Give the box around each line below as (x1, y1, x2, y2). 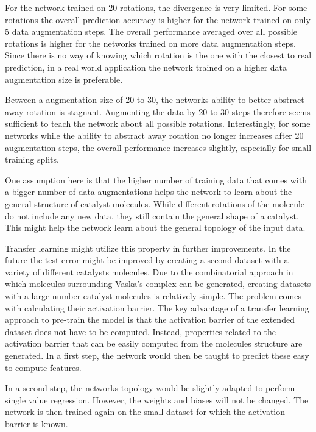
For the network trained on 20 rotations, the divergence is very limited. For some (5, 1, 307, 13)
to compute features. (5, 361, 82, 374)
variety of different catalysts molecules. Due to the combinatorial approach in (5, 265, 293, 278)
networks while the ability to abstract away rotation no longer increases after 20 (5, 129, 304, 141)
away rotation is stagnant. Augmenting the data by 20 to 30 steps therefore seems (5, 105, 311, 118)
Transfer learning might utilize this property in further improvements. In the (5, 241, 291, 254)
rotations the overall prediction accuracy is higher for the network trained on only (5, 13, 311, 26)
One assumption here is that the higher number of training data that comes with (5, 173, 307, 186)
